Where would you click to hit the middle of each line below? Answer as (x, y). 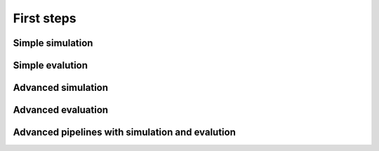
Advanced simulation (61, 88)
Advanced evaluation (61, 110)
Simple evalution (50, 65)
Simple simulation (53, 43)
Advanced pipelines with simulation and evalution (125, 132)
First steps (45, 18)
